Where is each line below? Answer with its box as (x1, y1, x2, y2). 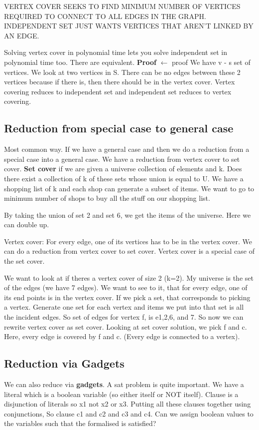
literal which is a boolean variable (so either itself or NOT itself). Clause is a (4, 389, 239, 399)
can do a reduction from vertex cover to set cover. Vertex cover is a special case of (4, 246, 255, 256)
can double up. (4, 219, 49, 230)
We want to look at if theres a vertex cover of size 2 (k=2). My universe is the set (4, 272, 254, 283)
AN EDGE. (4, 30, 39, 40)
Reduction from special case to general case (4, 120, 234, 136)
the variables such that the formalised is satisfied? (4, 418, 156, 429)
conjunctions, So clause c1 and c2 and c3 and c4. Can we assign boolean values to (4, 408, 254, 419)
